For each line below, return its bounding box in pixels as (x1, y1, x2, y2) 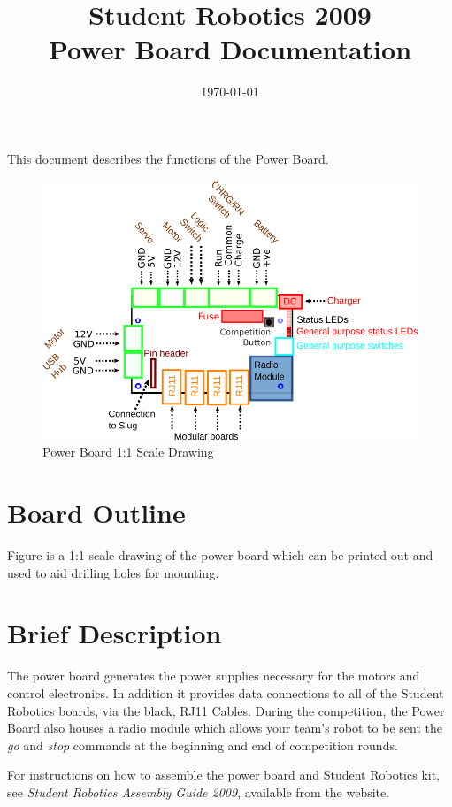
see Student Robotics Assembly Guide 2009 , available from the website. (7, 782, 390, 801)
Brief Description (7, 615, 222, 651)
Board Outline (7, 495, 186, 531)
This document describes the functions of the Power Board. (7, 149, 329, 167)
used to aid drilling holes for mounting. (7, 563, 219, 581)
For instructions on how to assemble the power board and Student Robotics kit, (7, 765, 441, 784)
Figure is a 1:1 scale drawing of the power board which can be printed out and (7, 546, 433, 565)
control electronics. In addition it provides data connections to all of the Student (7, 684, 444, 703)
